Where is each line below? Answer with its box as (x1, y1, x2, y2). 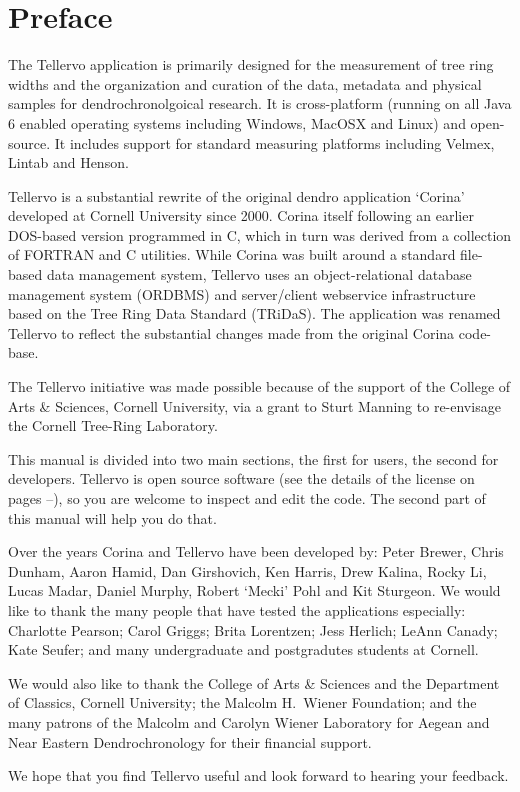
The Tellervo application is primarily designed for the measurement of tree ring (8, 54, 494, 75)
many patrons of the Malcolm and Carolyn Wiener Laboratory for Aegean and (8, 711, 490, 732)
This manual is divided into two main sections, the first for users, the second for (8, 448, 499, 469)
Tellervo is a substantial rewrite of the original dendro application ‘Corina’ (8, 185, 465, 206)
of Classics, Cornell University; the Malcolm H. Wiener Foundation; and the (8, 692, 477, 713)
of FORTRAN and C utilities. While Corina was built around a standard (8, 244, 456, 265)
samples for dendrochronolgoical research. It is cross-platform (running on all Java (8, 93, 512, 114)
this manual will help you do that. (8, 507, 217, 528)
